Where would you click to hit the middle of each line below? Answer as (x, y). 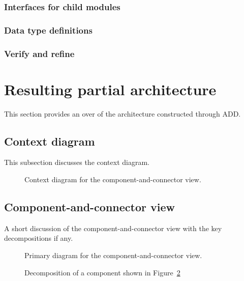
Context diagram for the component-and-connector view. (113, 179)
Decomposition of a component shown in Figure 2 (102, 272)
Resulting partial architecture (110, 89)
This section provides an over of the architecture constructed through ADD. (123, 113)
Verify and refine (39, 53)
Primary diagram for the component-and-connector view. (113, 255)
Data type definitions (48, 30)
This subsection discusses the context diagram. (77, 162)
